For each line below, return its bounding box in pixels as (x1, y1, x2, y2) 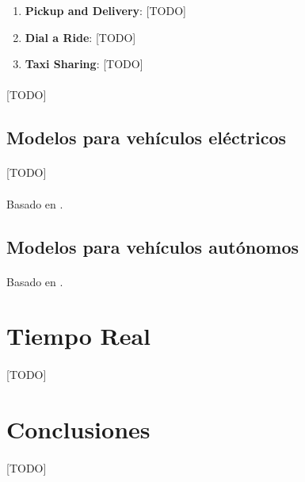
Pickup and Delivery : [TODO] (25, 2, 186, 18)
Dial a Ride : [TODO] (25, 29, 136, 45)
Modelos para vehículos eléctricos (6, 125, 287, 150)
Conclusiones (6, 412, 151, 445)
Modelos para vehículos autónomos (6, 234, 299, 258)
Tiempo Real (6, 319, 151, 352)
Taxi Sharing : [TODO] (25, 55, 143, 72)
